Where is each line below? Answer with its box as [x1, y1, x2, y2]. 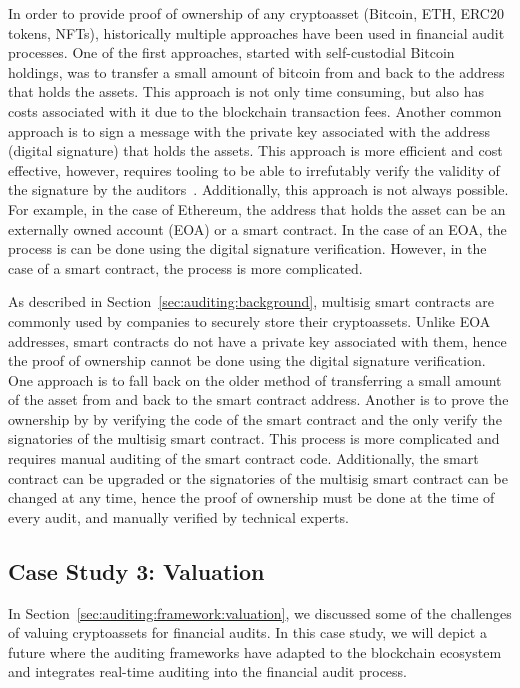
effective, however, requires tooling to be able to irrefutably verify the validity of [8, 159, 500, 180]
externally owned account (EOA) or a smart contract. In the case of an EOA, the [8, 218, 507, 239]
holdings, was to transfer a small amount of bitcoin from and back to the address [8, 61, 505, 82]
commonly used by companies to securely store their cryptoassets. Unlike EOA [8, 310, 491, 331]
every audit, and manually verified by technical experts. [8, 506, 349, 527]
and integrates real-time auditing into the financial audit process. [8, 661, 407, 682]
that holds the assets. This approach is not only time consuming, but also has [8, 81, 484, 102]
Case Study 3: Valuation [8, 555, 265, 586]
